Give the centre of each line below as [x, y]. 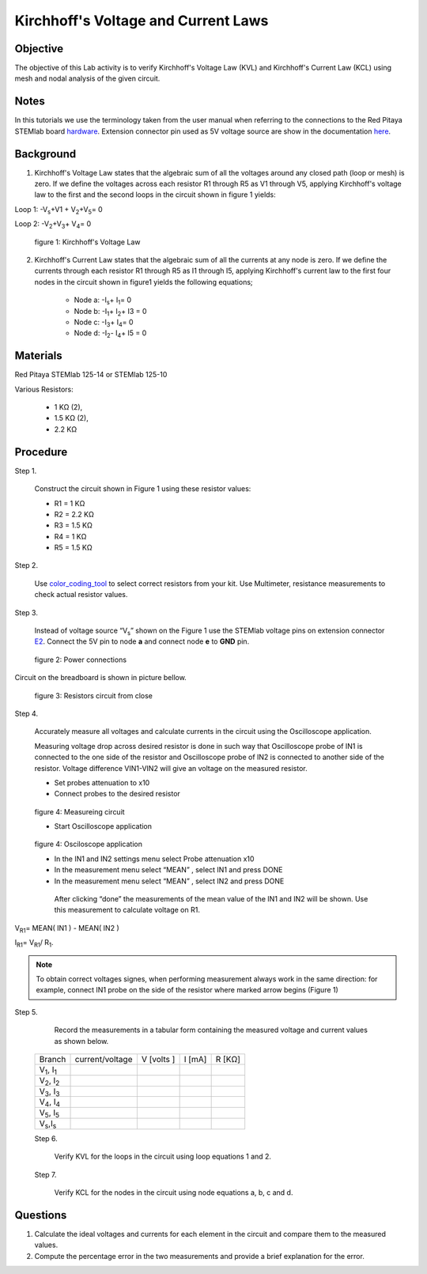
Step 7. [45, 1174]
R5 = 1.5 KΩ [73, 548]
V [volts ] [158, 1059]
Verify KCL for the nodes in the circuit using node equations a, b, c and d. [174, 1193]
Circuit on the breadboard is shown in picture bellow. [101, 678]
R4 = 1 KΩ [70, 536]
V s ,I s [48, 1125]
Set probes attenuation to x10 [102, 782]
